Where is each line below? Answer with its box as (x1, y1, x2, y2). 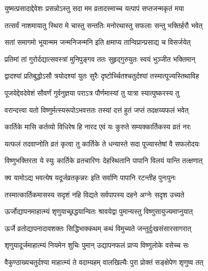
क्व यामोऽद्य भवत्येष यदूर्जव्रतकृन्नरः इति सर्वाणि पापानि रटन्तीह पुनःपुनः (5, 172, 176, 182)
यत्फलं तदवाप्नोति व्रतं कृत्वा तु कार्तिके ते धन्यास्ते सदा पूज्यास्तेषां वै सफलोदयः (5, 138, 200, 149)
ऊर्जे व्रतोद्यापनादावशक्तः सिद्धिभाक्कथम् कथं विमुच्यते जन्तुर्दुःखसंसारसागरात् (5, 223, 191, 233)
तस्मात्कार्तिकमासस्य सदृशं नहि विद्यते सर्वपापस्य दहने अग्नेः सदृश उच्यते (5, 189, 184, 199)
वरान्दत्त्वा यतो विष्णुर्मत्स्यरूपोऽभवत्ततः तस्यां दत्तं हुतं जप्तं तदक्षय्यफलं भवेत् (5, 104, 189, 115)
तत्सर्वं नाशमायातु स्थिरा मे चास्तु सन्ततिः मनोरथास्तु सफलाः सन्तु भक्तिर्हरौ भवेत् (5, 20, 203, 30)
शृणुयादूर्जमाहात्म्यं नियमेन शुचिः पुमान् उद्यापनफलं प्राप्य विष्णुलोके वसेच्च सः (5, 240, 189, 250)
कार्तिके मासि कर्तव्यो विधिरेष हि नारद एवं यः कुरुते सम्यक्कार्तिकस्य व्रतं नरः (5, 121, 191, 132)
